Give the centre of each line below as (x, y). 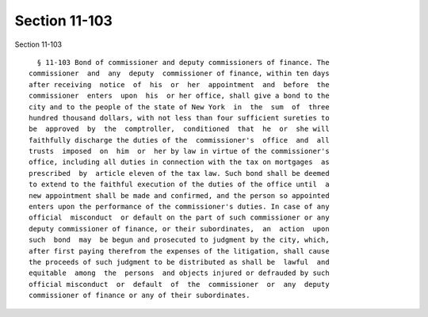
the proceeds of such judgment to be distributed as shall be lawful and (179, 262)
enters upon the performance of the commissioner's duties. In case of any (179, 207)
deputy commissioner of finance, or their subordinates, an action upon (179, 229)
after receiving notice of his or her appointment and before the (179, 84)
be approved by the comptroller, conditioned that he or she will (179, 129)
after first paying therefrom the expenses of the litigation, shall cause (179, 251)
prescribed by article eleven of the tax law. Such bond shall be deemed (179, 173)
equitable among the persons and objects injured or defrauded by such (179, 273)
